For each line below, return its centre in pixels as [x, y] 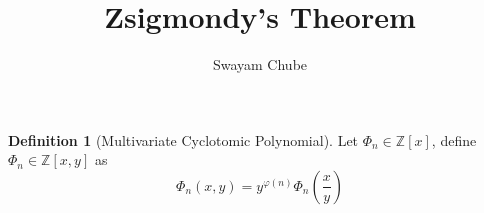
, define [454, 139]
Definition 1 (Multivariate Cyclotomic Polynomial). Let [183, 139]
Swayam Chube [260, 64]
